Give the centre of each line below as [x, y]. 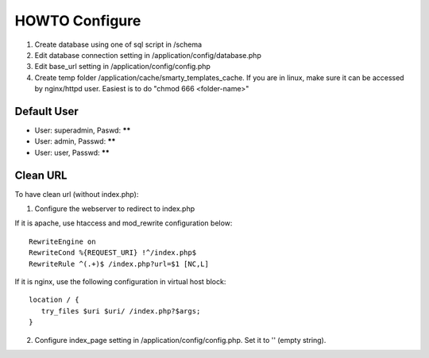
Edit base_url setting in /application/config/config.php [122, 67]
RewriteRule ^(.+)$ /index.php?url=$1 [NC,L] [119, 264]
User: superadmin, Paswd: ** [83, 130]
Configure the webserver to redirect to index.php [114, 209]
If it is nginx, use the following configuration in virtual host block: [120, 282]
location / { [54, 300]
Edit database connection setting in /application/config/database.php [148, 55]
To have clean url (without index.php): [77, 194]
